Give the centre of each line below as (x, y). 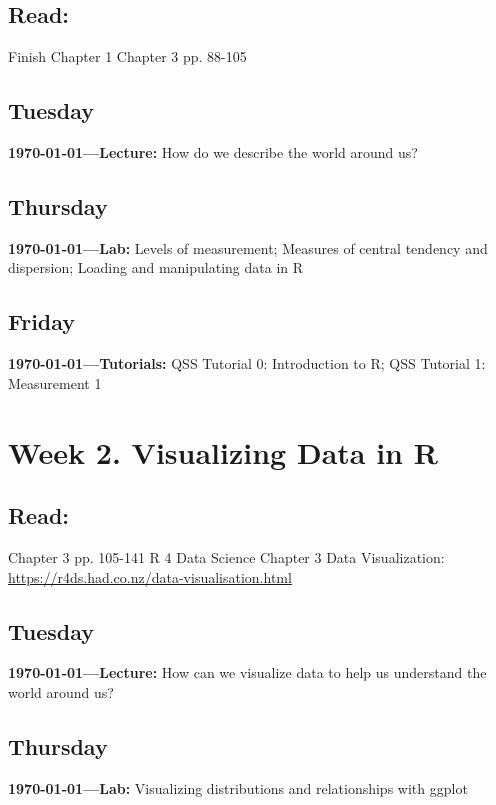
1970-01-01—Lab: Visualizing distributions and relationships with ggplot (238, 787)
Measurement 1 (55, 382)
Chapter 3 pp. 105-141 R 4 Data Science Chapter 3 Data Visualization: (226, 556)
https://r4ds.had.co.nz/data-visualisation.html (150, 576)
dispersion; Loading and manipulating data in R (156, 267)
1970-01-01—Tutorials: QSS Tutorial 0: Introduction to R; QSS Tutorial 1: (247, 363)
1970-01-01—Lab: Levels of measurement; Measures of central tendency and (248, 247)
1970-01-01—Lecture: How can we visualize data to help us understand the (247, 672)
